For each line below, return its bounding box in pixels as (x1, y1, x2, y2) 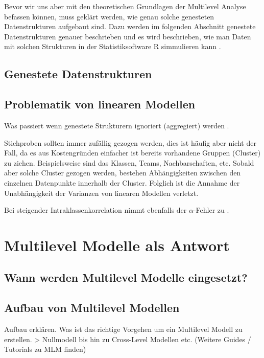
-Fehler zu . (193, 205, 229, 215)
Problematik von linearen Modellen (4, 96, 196, 112)
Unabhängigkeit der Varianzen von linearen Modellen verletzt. (4, 187, 199, 198)
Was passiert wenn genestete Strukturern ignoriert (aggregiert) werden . (4, 120, 229, 130)
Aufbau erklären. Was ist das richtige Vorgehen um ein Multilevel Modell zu (4, 324, 243, 334)
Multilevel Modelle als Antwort (4, 234, 230, 255)
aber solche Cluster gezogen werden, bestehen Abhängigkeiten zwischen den (4, 167, 241, 178)
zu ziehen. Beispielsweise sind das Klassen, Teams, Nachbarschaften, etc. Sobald (4, 157, 254, 168)
